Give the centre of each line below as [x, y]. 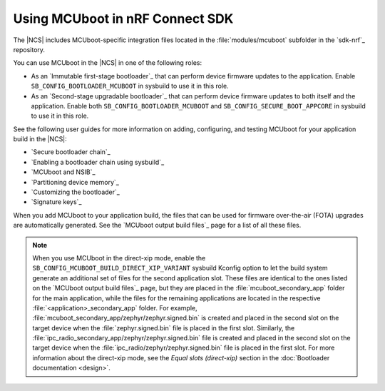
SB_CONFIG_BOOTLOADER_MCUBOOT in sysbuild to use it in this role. [130, 86]
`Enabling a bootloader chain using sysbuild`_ [98, 162]
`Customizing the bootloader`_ [76, 192]
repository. [29, 49]
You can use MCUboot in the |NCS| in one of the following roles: [108, 63]
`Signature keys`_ [56, 202]
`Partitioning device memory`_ [75, 182]
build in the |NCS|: [40, 139]
